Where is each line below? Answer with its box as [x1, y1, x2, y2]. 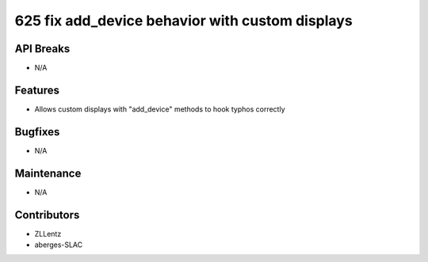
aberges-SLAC [34, 240, 83, 249]
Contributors [14, 208, 80, 222]
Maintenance [14, 166, 82, 180]
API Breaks [14, 42, 71, 55]
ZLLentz [34, 229, 62, 238]
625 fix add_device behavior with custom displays [14, 12, 353, 29]
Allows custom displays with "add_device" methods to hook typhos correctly [34, 104, 285, 114]
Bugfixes [14, 125, 60, 139]
